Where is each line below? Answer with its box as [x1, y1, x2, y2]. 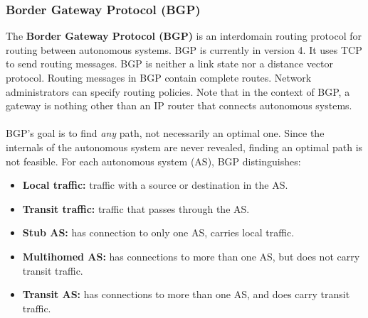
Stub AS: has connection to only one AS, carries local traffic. [22, 225, 295, 240]
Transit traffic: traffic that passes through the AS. [22, 201, 250, 216]
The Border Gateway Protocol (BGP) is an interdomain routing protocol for [6, 28, 362, 43]
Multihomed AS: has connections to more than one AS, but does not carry [22, 248, 360, 263]
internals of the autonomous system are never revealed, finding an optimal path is [6, 139, 363, 154]
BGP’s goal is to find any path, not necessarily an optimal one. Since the [6, 126, 325, 141]
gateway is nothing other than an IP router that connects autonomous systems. [6, 98, 352, 113]
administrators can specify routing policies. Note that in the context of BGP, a [6, 84, 350, 99]
